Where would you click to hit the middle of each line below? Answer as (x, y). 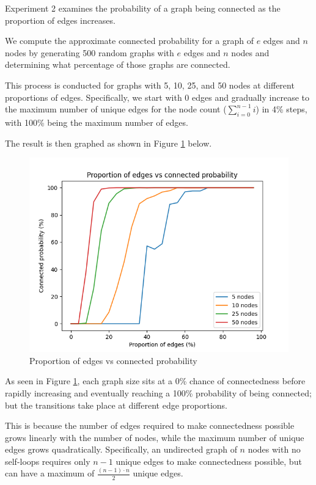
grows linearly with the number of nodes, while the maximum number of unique (155, 437)
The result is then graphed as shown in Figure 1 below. (108, 143)
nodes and (250, 52)
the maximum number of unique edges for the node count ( (116, 109)
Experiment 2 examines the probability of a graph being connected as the (143, 8)
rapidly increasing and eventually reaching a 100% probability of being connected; (158, 392)
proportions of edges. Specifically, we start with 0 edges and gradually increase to (157, 97)
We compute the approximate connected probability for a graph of (129, 41)
